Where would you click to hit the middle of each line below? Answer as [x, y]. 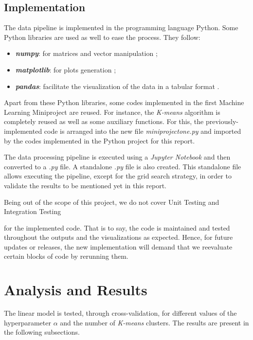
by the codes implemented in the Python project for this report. [99, 140]
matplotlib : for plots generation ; [66, 69]
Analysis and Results [76, 290]
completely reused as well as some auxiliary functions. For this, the [104, 121]
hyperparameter [27, 322]
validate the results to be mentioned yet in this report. [85, 185]
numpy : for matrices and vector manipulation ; [86, 53]
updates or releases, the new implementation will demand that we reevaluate [118, 246]
